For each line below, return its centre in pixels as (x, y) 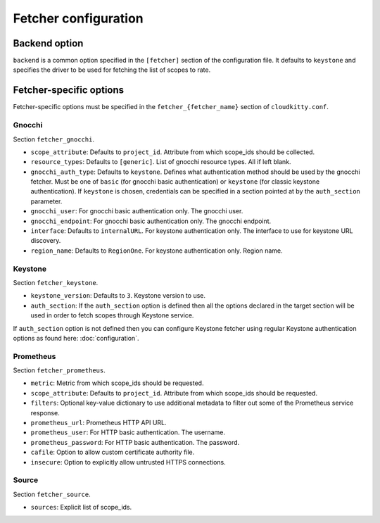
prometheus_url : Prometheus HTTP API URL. (99, 422)
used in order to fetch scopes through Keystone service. (112, 315)
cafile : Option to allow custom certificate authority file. (113, 452)
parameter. (46, 201)
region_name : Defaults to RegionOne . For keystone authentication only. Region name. (157, 251)
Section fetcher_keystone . (56, 282)
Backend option (48, 43)
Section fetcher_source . (52, 494)
